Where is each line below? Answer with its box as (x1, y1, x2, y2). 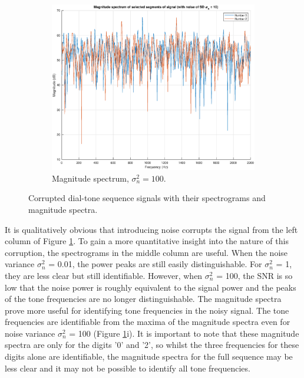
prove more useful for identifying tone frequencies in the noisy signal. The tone (5, 304, 289, 316)
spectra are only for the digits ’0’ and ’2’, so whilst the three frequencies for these (5, 338, 299, 351)
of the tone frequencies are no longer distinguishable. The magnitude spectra (5, 292, 282, 305)
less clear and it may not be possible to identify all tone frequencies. (5, 361, 250, 374)
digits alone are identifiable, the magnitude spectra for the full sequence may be (5, 350, 293, 363)
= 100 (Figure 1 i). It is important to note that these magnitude (69, 327, 299, 339)
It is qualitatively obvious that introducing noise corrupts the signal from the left (5, 223, 298, 235)
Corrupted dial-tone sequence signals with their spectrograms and (28, 192, 266, 204)
